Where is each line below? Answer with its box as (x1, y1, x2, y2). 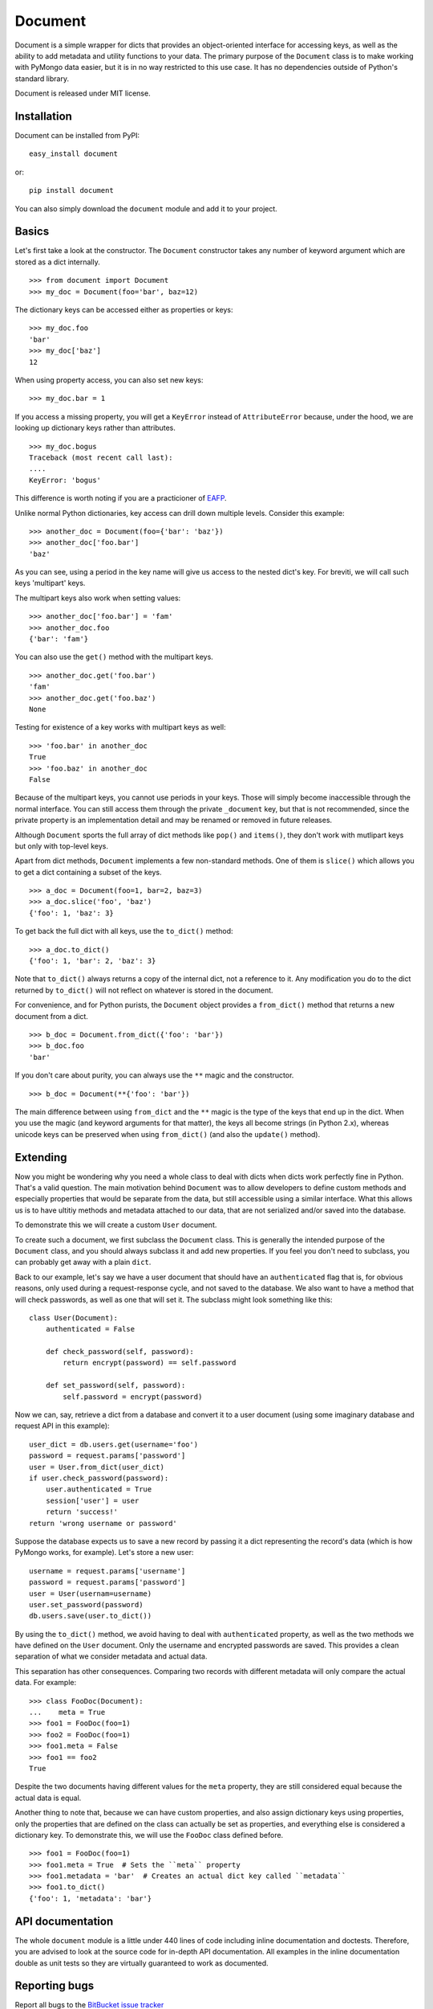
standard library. (14, 73, 70, 84)
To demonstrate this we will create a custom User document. (14, 1220, 217, 1230)
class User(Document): (29, 1313, 119, 1322)
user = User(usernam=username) (29, 1589, 152, 1598)
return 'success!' (45, 1508, 119, 1516)
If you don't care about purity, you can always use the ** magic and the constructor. (14, 1070, 294, 1080)
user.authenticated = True (45, 1485, 152, 1494)
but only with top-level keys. (14, 841, 108, 851)
